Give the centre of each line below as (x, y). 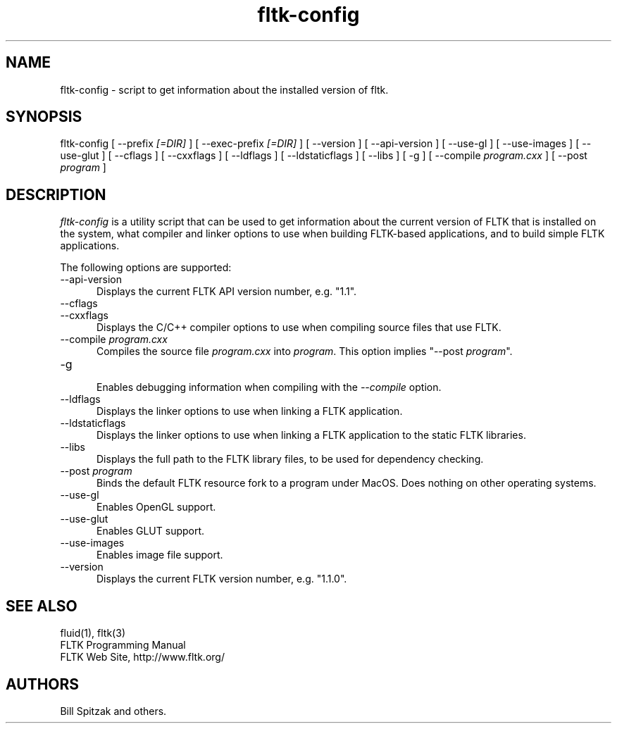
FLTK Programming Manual (123, 645)
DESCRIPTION (56, 194)
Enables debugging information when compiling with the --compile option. (269, 387)
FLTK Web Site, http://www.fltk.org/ (142, 657)
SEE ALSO (42, 606)
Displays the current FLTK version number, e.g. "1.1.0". (222, 579)
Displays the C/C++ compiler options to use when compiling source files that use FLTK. (299, 328)
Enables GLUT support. (151, 531)
